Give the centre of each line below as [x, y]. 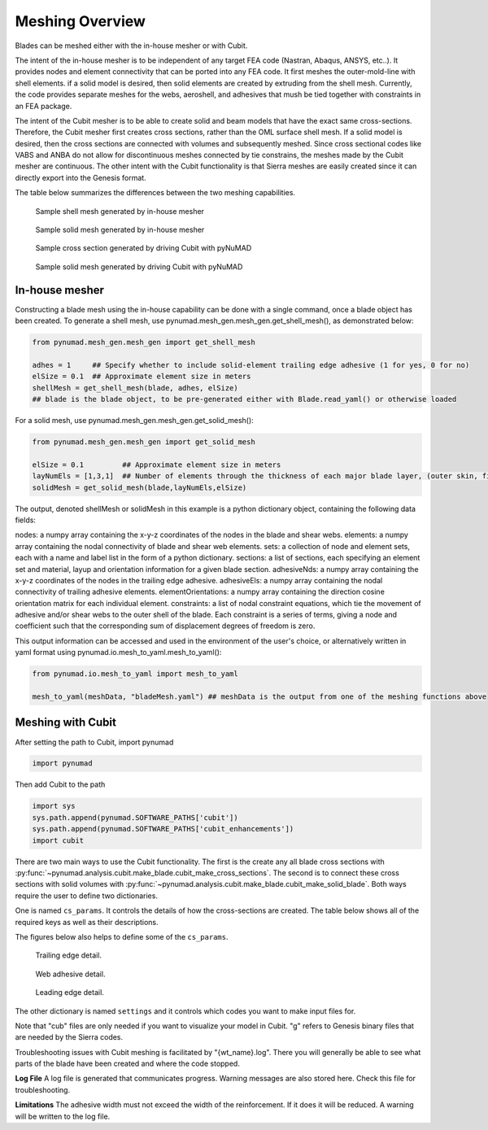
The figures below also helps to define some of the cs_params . [122, 936]
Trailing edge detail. [68, 955]
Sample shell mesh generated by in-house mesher [120, 211]
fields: [26, 520]
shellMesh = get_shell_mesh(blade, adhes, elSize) [135, 388]
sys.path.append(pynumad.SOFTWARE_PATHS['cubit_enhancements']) [163, 829]
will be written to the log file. [63, 1116]
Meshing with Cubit [66, 723]
